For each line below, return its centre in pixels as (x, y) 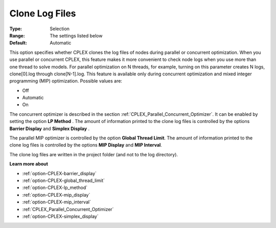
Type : (16, 29)
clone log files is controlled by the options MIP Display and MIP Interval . (86, 145)
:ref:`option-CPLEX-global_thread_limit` (63, 180)
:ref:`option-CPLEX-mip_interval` (57, 202)
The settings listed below (76, 35)
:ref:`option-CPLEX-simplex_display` (61, 216)
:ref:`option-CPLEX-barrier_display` (60, 173)
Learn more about (29, 164)
